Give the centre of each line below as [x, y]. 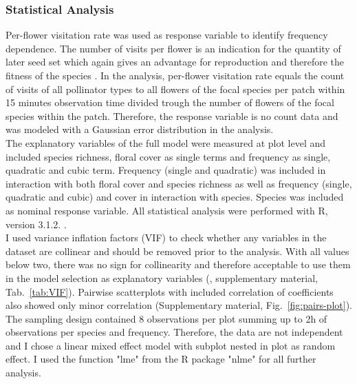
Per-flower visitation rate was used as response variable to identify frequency [167, 35]
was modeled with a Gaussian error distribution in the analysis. [140, 129]
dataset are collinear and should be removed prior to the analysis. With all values [177, 251]
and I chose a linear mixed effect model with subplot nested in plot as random [171, 345]
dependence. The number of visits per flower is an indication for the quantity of [173, 48]
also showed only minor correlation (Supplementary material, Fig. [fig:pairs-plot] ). [179, 305]
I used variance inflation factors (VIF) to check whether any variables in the [166, 238]
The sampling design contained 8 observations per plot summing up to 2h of [166, 318]
